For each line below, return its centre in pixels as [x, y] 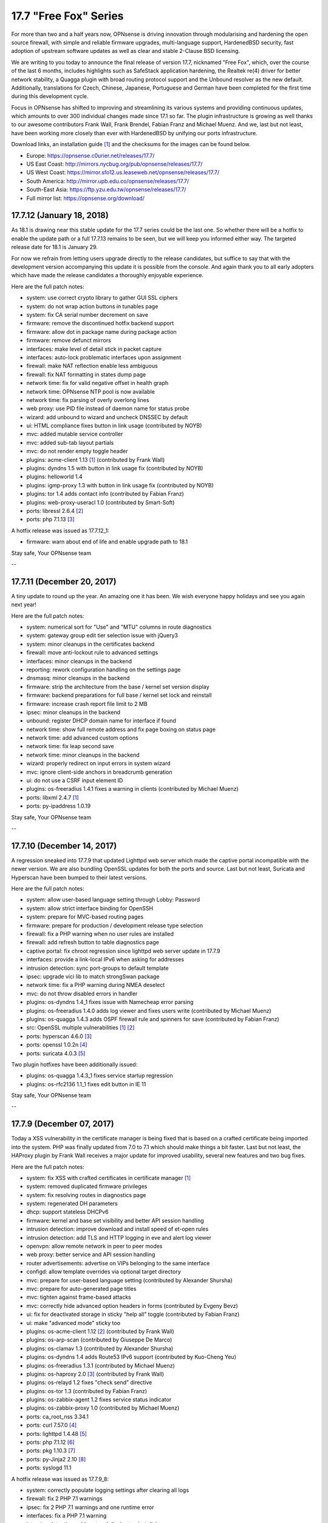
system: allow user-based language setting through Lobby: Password [113, 900]
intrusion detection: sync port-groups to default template [98, 968]
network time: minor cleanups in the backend [83, 755]
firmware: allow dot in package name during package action [102, 331]
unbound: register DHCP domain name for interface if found [101, 721]
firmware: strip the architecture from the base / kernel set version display [118, 687]
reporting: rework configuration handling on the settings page [104, 670]
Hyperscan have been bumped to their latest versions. [79, 877]
